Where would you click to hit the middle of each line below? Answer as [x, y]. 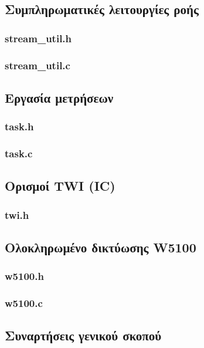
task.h [19, 126]
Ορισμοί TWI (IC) [60, 186]
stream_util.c [38, 65]
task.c [19, 153]
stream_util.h [38, 38]
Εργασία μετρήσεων [59, 97]
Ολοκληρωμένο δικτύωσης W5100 [101, 247]
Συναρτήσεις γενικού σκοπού [83, 335]
